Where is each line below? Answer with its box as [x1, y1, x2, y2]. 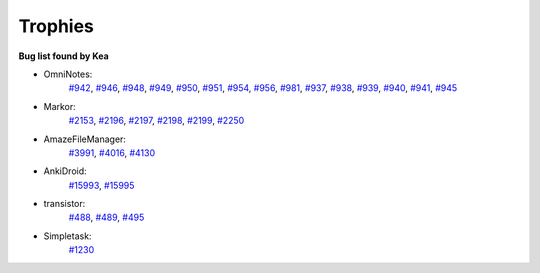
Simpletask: [43, 230, 92, 242]
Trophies [18, 15, 95, 37]
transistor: [43, 198, 86, 210]
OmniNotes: [43, 68, 93, 80]
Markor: [43, 100, 77, 112]
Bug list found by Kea [18, 50, 109, 62]
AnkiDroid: [43, 165, 87, 177]
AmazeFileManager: [43, 133, 127, 145]
